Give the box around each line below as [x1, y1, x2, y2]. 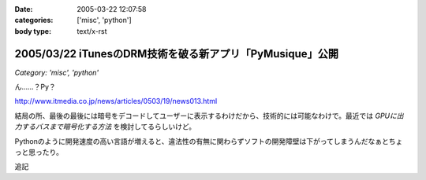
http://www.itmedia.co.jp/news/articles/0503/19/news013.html [14, 97, 218, 106]
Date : [14, 5, 33, 13]
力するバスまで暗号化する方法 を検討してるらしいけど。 [14, 122, 196, 131]
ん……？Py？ [14, 83, 57, 92]
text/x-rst [77, 26, 107, 35]
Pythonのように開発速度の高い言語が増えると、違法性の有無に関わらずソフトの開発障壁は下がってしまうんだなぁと [14, 136, 390, 145]
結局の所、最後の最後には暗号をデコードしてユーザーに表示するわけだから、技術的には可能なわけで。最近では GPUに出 [14, 111, 404, 120]
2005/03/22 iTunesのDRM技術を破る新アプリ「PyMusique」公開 [14, 47, 339, 61]
